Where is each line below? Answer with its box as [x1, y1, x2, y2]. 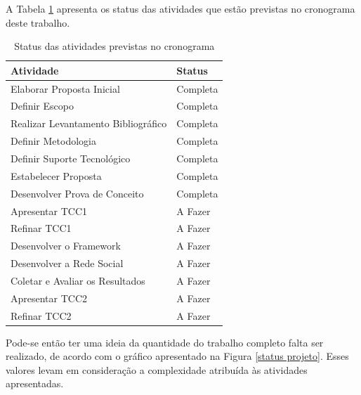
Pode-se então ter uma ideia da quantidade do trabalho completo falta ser [6, 335, 324, 349]
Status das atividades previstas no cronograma [14, 39, 215, 53]
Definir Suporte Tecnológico [11, 151, 131, 165]
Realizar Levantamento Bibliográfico [11, 116, 167, 131]
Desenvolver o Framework [11, 238, 121, 253]
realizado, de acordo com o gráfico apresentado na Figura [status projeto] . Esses [6, 349, 349, 363]
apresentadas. [6, 376, 64, 391]
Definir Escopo [11, 98, 74, 113]
